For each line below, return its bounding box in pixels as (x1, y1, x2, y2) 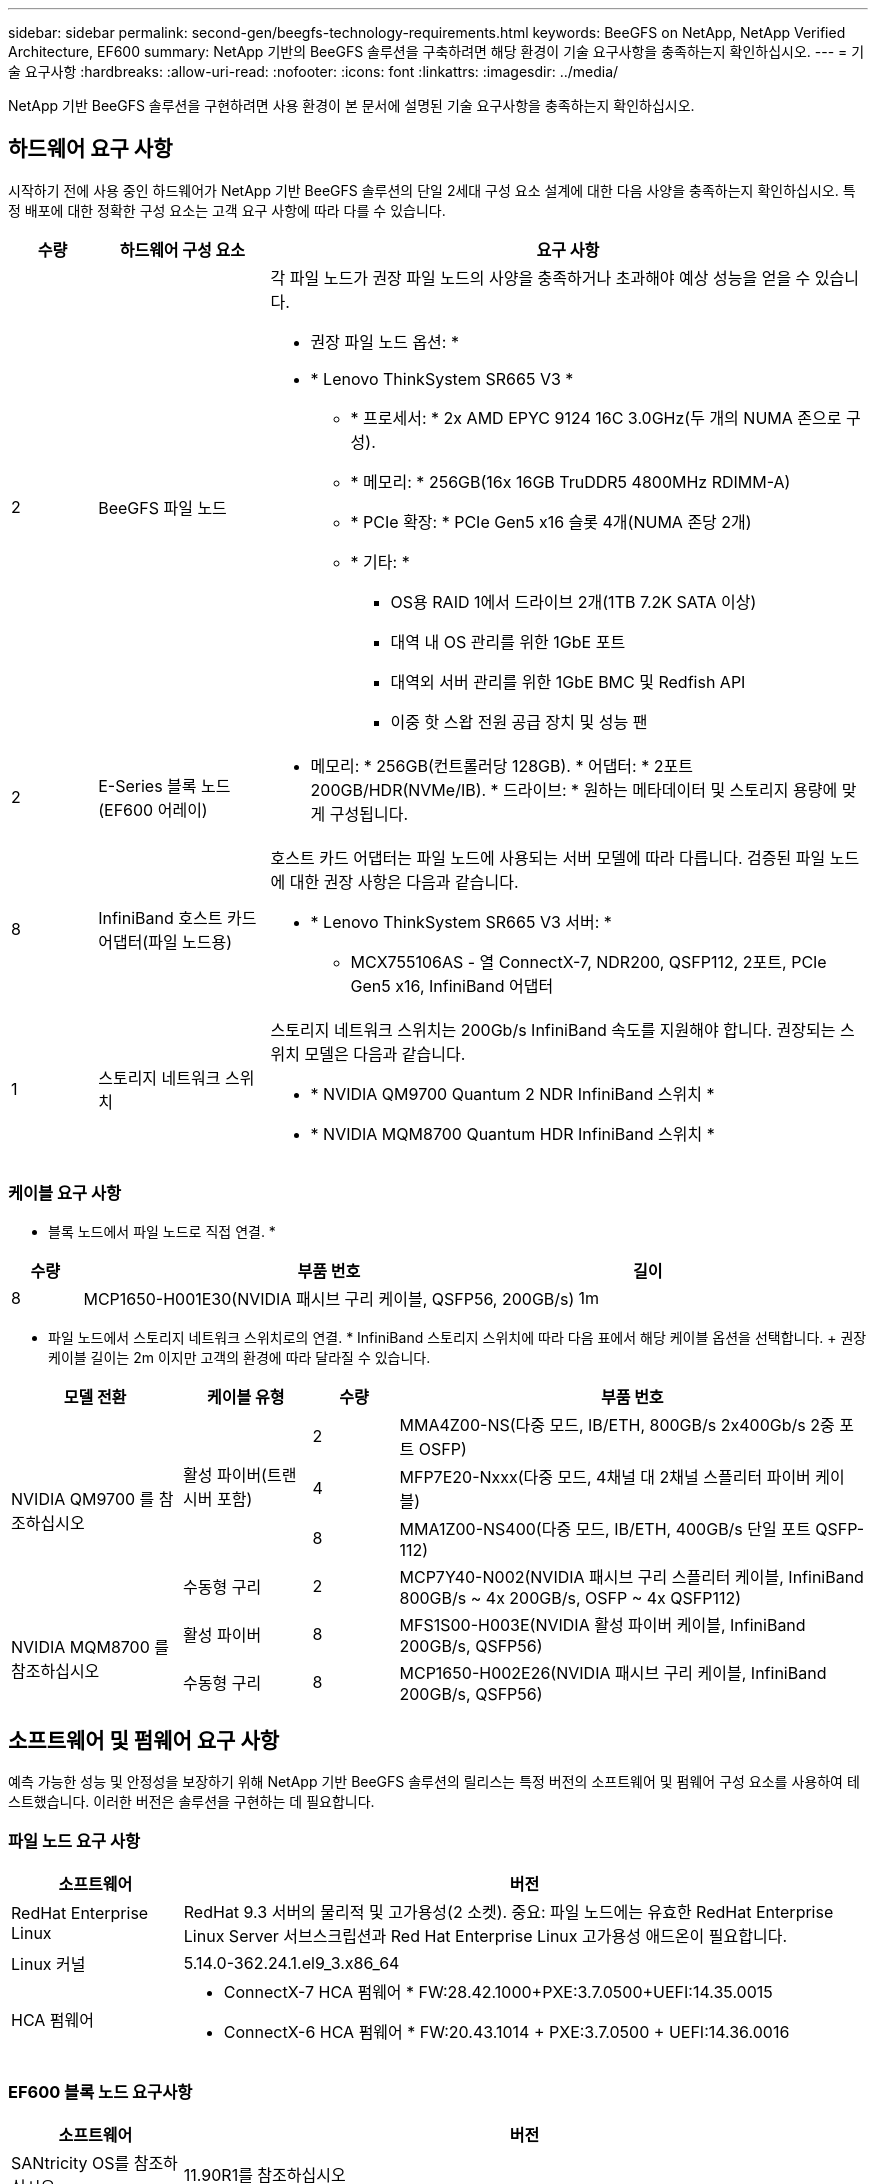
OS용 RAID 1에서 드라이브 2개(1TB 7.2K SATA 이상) (390, 591, 757, 612)
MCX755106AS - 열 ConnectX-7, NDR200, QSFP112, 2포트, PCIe (350, 951, 827, 972)
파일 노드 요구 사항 (8, 1830, 141, 1851)
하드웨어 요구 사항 (8, 136, 173, 162)
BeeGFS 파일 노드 (98, 497, 227, 518)
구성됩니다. (329, 803, 409, 824)
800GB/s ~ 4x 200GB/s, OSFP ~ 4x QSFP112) (399, 1587, 742, 1608)
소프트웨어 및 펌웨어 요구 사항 (8, 1728, 280, 1754)
